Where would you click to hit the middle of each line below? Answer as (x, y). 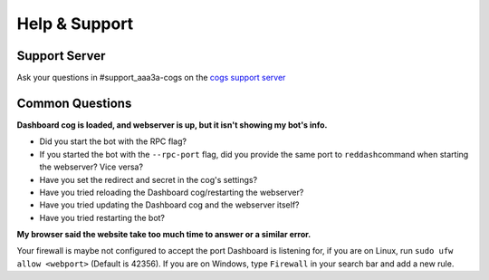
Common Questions (74, 103)
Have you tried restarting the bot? (102, 217)
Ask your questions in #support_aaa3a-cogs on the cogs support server (151, 78)
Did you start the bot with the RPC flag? (113, 141)
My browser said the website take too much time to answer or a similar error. (164, 235)
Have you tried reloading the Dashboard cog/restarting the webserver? (172, 192)
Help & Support (75, 24)
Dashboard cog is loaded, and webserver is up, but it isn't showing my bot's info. (172, 125)
